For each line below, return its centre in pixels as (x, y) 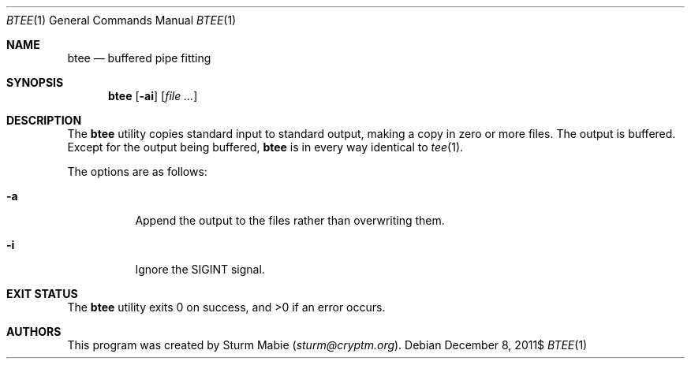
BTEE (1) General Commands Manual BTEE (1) (121, 20)
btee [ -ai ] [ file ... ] (153, 96)
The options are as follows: (137, 171)
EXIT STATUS (42, 294)
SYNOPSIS (35, 82)
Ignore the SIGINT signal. (200, 269)
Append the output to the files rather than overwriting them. (290, 220)
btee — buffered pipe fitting (139, 58)
